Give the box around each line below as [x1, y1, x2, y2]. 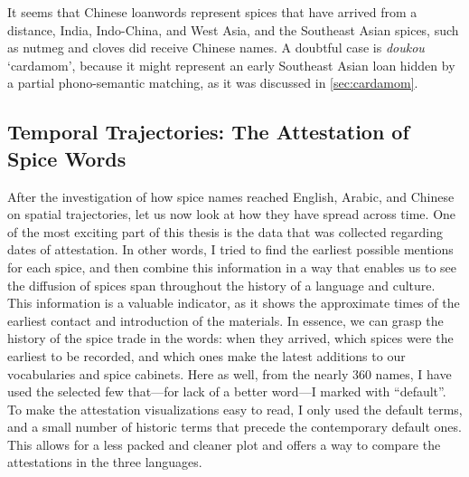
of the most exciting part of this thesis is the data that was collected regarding [7, 222, 443, 241]
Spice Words [7, 144, 127, 172]
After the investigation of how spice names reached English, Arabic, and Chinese [7, 186, 455, 205]
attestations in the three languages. [7, 453, 202, 472]
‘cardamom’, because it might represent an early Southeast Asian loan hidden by [7, 55, 455, 74]
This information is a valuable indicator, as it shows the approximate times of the [7, 293, 460, 312]
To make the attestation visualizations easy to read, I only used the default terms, [7, 399, 463, 418]
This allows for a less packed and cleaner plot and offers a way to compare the [7, 434, 441, 453]
